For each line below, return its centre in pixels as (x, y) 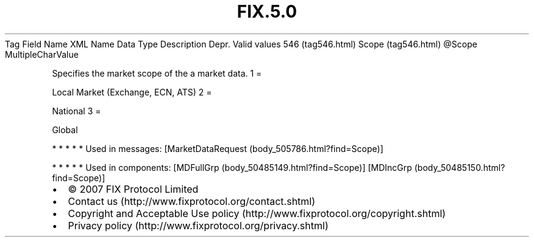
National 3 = (77, 111)
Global (65, 130)
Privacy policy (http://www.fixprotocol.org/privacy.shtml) (198, 225)
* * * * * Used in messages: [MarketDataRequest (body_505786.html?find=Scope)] (218, 148)
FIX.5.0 (267, 12)
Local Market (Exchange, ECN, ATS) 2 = (132, 92)
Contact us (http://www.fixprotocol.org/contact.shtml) (192, 201)
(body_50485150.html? (460, 167)
